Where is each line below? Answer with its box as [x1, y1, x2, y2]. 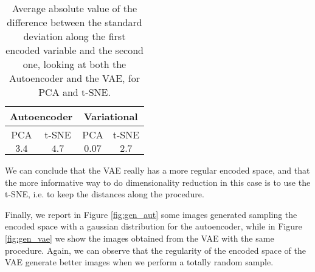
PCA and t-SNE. [38, 85, 111, 99]
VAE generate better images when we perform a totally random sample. [5, 256, 274, 268]
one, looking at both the [22, 57, 126, 71]
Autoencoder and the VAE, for [9, 71, 140, 85]
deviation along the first [23, 29, 126, 43]
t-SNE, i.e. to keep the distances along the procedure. [5, 188, 204, 200]
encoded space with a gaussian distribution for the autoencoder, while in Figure [5, 220, 302, 233]
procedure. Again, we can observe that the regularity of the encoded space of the [5, 243, 306, 256]
